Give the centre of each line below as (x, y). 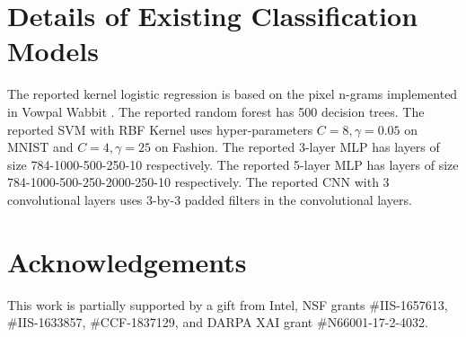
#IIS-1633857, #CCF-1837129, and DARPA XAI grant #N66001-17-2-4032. (218, 322)
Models (53, 51)
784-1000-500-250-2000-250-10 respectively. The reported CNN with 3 (198, 182)
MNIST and (40, 147)
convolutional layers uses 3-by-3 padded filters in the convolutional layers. (210, 199)
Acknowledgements (127, 261)
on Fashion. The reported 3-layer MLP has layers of (297, 147)
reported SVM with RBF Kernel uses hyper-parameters (160, 129)
